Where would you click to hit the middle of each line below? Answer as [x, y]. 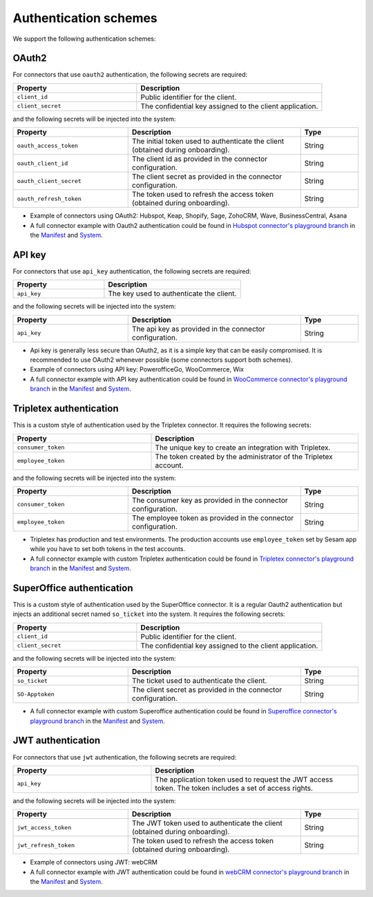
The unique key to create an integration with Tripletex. [243, 447]
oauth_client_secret [49, 181]
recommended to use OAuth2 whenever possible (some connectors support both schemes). [161, 360]
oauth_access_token [48, 145]
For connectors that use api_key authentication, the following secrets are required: [132, 271]
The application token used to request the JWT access [244, 779]
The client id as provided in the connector [200, 159]
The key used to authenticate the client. [172, 293]
